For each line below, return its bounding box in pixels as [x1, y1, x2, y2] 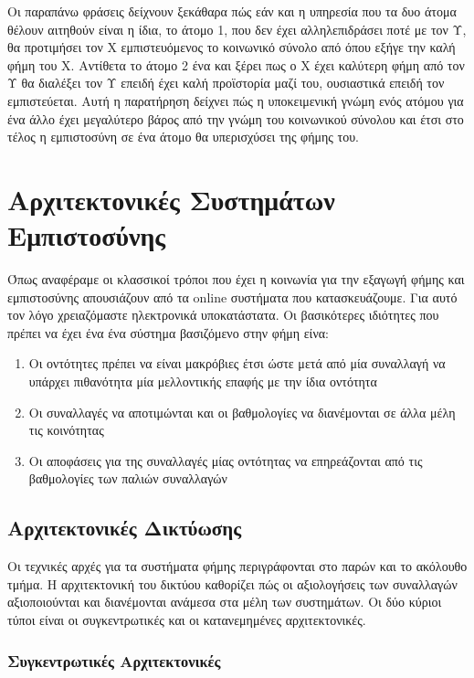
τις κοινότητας [28, 420, 104, 440]
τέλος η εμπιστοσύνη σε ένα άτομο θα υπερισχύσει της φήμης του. [7, 127, 360, 146]
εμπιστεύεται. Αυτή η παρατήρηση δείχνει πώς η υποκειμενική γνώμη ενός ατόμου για [7, 90, 464, 110]
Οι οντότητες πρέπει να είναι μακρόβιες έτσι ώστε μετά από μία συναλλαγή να [28, 354, 446, 373]
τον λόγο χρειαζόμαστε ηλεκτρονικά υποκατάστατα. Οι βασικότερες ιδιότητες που [7, 305, 439, 324]
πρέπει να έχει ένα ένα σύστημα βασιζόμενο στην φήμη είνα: [7, 323, 329, 342]
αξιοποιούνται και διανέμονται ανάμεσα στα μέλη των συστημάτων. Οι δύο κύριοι [7, 592, 442, 611]
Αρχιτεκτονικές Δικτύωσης [7, 514, 242, 542]
